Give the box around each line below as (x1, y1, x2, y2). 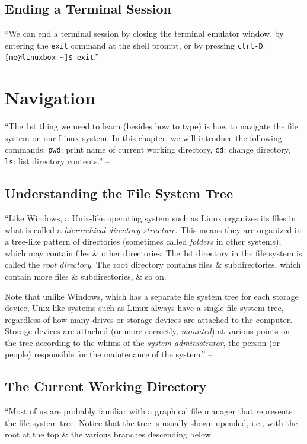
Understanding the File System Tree (5, 184, 233, 202)
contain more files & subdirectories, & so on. (5, 269, 167, 282)
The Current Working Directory (5, 377, 207, 395)
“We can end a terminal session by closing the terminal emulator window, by (5, 27, 284, 40)
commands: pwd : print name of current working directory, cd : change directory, (5, 143, 290, 156)
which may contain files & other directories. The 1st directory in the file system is (5, 246, 302, 259)
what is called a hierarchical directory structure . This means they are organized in (5, 223, 302, 236)
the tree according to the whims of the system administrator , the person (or (5, 336, 280, 348)
